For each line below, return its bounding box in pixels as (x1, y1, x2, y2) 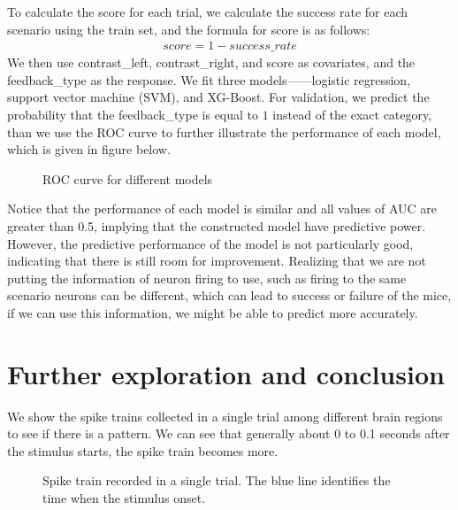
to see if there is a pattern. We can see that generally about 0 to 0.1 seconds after (7, 424, 450, 443)
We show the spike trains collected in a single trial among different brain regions (7, 406, 443, 425)
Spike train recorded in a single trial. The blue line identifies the (42, 471, 391, 490)
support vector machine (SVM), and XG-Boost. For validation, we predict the (7, 88, 430, 106)
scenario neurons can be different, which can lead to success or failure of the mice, (7, 286, 452, 305)
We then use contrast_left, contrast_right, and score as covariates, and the (7, 53, 416, 72)
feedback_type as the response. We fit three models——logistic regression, (7, 70, 411, 89)
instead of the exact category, (272, 105, 432, 123)
